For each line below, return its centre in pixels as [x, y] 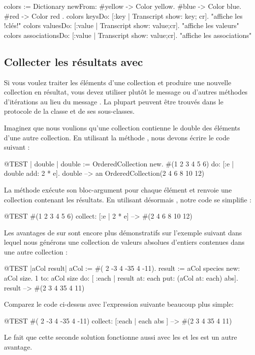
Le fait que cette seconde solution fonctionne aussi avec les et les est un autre [121, 337]
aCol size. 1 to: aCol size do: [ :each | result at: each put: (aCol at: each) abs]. [121, 278]
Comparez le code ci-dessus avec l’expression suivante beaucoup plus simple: [119, 304]
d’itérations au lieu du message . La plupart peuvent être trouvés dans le [114, 101]
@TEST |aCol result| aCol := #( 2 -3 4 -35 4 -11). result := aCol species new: [122, 268]
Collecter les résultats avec [74, 61]
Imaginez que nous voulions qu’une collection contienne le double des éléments [122, 127]
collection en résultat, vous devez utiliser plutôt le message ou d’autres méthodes [126, 92]
